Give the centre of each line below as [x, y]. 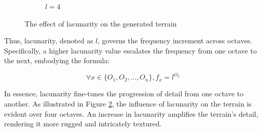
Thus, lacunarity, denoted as [49, 41]
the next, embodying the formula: [57, 60]
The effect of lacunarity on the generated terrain [101, 23]
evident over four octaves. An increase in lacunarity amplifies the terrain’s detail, [131, 113]
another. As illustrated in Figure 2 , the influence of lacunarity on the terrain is [128, 104]
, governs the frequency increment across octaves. [175, 41]
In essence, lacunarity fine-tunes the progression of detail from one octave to [124, 94]
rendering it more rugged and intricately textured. [83, 124]
